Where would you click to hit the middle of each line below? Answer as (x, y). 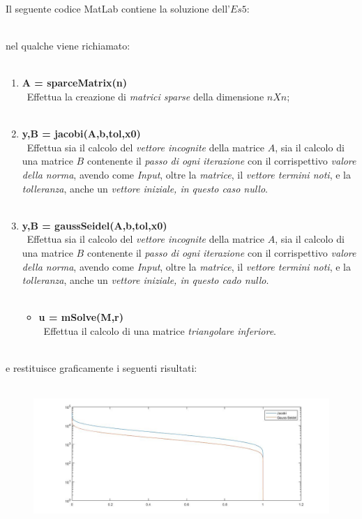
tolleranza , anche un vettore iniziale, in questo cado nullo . (145, 280)
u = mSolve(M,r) (81, 317)
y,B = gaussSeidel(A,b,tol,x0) (95, 225)
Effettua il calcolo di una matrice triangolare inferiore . (160, 330)
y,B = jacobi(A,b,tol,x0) (81, 134)
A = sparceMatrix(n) (74, 83)
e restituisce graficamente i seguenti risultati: (101, 368)
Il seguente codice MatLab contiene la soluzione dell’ (118, 8)
